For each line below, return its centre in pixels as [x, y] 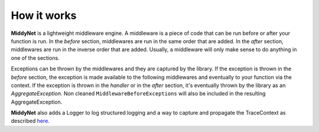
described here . [30, 121]
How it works [44, 15]
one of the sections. [35, 58]
